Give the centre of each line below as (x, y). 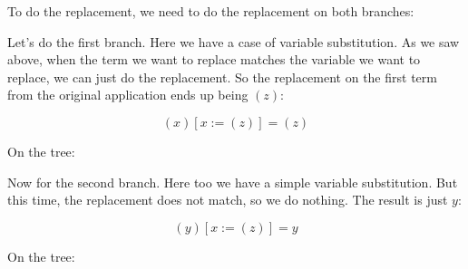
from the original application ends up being (128, 95)
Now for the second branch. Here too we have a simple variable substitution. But (233, 182)
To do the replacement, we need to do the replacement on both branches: (211, 11)
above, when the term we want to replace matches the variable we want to (214, 59)
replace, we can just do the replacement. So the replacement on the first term (222, 77)
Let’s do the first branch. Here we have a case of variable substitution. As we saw (234, 41)
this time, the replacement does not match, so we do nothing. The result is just (228, 200)
